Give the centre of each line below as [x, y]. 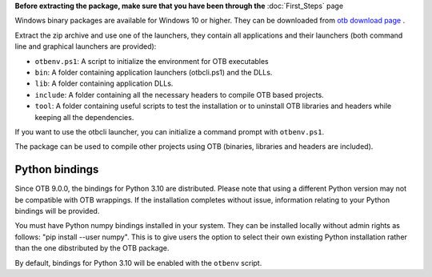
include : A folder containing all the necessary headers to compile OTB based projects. [179, 94]
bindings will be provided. [57, 211]
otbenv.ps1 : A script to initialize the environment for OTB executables [152, 61]
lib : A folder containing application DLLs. [104, 83]
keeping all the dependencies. [84, 117]
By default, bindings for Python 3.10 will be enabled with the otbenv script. [138, 263]
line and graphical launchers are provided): [86, 46]
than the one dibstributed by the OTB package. [92, 248]
